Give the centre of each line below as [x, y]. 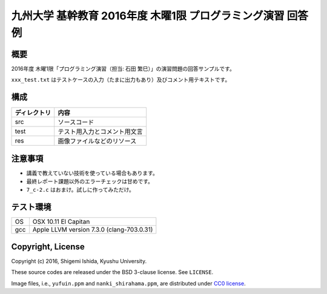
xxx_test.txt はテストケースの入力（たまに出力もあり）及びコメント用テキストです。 [121, 80]
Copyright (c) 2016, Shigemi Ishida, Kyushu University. [79, 261]
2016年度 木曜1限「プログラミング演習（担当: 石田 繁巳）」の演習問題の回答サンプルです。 [123, 68]
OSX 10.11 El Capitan [61, 222]
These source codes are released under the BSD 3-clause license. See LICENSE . [112, 272]
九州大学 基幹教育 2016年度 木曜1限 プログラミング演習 [148, 16]
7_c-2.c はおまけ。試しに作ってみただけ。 [80, 190]
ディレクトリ [33, 113]
